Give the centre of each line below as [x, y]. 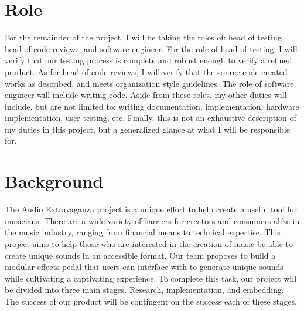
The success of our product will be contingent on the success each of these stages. [151, 301]
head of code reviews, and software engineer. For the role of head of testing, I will [151, 48]
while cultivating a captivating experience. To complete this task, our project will [151, 278]
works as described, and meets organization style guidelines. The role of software [149, 83]
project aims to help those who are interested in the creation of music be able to [149, 243]
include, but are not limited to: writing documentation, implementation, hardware [152, 106]
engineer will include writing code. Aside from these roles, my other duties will [146, 95]
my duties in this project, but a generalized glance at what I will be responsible [147, 129]
